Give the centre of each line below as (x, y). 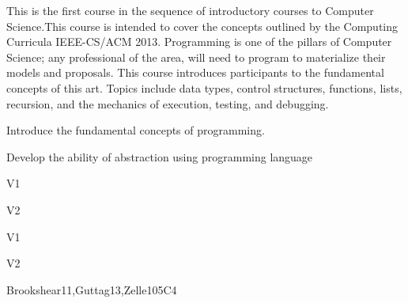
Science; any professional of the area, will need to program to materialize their (196, 57)
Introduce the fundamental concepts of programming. (136, 130)
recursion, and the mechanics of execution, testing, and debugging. (168, 103)
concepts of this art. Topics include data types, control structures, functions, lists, (204, 87)
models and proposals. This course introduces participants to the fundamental (195, 72)
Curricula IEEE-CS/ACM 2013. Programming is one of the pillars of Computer (199, 42)
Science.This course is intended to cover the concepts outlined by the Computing (202, 26)
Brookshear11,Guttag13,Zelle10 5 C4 (92, 289)
